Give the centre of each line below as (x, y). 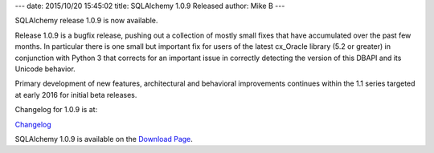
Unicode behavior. (45, 69)
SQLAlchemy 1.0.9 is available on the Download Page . (104, 139)
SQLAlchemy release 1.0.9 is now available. (86, 21)
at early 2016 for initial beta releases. (76, 95)
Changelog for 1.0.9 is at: (56, 110)
